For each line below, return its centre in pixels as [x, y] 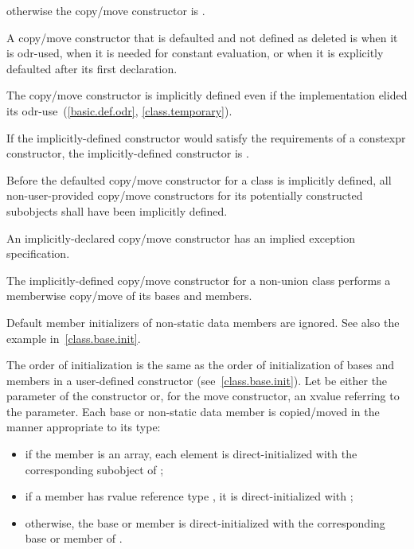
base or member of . [74, 538]
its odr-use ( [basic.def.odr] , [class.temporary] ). [119, 110]
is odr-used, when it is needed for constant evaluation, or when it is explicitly [195, 53]
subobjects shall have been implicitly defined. [117, 210]
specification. [38, 253]
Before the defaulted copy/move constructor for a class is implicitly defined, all [199, 179]
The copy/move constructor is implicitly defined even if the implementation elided [207, 95]
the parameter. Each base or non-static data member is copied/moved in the [193, 411]
